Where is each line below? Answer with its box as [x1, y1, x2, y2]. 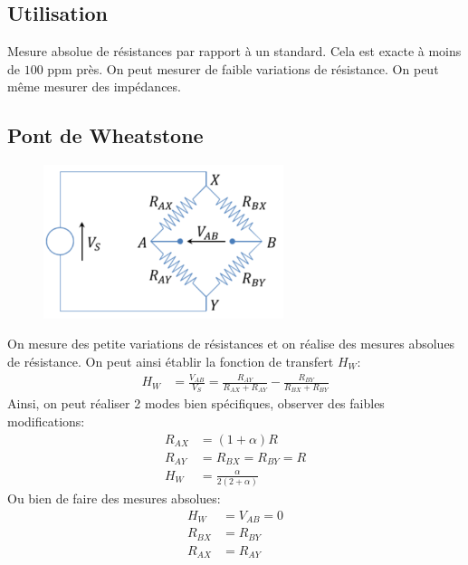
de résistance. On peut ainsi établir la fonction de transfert [7, 351, 334, 370]
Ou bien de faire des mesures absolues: [7, 489, 221, 508]
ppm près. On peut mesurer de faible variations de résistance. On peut [47, 59, 439, 78]
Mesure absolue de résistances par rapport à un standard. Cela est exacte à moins [7, 42, 462, 61]
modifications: [7, 412, 85, 431]
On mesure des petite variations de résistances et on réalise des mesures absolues [7, 334, 455, 353]
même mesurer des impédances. [7, 77, 181, 96]
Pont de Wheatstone [7, 121, 204, 149]
